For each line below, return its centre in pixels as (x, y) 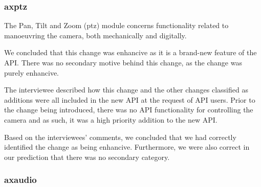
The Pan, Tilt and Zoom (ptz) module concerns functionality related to (116, 25)
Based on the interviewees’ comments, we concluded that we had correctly (120, 137)
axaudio (20, 180)
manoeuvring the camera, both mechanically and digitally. (95, 35)
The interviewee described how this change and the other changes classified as (126, 90)
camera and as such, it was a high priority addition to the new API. (111, 119)
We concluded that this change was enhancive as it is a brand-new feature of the (130, 52)
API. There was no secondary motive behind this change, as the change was (123, 62)
